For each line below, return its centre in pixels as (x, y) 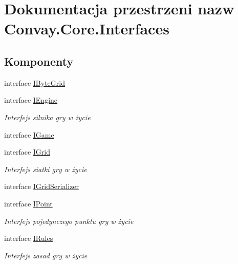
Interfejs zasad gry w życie (46, 255)
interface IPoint (28, 203)
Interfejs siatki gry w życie (46, 169)
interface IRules (29, 238)
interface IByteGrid (35, 82)
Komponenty (39, 61)
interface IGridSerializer (42, 186)
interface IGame (29, 134)
